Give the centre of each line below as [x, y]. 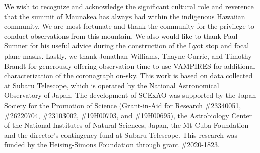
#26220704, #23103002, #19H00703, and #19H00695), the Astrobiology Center [128, 115]
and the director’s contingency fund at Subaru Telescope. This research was [121, 135]
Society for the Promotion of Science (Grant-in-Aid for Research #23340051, [123, 105]
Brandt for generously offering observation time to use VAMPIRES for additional [130, 65]
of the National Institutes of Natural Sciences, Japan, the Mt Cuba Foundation [126, 125]
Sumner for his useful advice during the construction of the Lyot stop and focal [127, 46]
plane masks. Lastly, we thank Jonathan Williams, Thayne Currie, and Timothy [128, 55]
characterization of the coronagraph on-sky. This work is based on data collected [128, 75]
